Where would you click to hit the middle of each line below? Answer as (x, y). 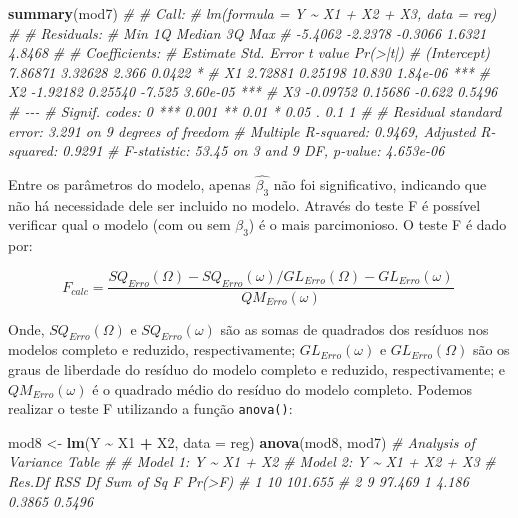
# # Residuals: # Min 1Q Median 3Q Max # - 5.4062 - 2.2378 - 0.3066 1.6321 (247, 32)
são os (491, 349)
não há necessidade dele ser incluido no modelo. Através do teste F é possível (244, 204)
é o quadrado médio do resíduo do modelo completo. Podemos (282, 388)
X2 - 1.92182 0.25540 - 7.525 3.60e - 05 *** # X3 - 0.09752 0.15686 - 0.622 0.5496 (253, 91)
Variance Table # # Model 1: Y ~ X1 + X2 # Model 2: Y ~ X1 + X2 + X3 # (252, 461)
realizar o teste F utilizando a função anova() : (150, 408)
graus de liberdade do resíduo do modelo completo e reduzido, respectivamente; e (257, 368)
